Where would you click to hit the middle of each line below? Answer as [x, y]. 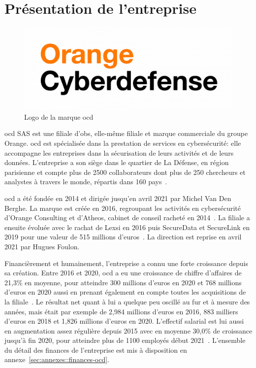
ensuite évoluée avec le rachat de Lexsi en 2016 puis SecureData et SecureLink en [127, 227]
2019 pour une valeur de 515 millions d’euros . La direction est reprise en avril [123, 237]
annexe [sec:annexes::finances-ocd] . [57, 359]
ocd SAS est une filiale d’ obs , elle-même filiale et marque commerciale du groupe [126, 133]
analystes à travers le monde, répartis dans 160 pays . [86, 182]
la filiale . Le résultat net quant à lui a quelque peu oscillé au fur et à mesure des [127, 301]
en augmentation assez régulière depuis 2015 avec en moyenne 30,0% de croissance [128, 330]
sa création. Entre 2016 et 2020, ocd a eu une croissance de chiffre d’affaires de [123, 273]
